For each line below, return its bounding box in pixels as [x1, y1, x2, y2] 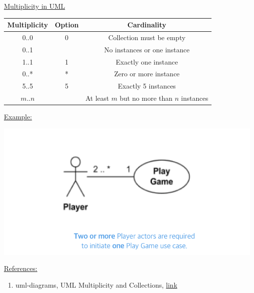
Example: [4, 112, 32, 122]
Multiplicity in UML [4, 1, 65, 11]
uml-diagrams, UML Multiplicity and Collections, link [15, 279, 177, 290]
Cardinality [127, 20, 167, 30]
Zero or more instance [114, 68, 180, 79]
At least [85, 93, 109, 103]
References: [4, 263, 38, 273]
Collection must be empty [108, 32, 186, 42]
